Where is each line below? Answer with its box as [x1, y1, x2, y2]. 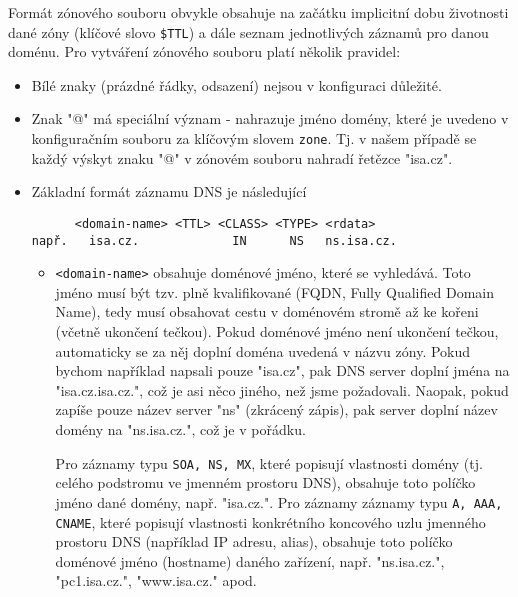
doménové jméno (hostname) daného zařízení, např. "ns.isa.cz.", [55, 550, 445, 571]
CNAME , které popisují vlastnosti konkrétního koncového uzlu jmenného [55, 511, 486, 532]
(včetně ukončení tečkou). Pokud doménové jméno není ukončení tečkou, [55, 321, 499, 342]
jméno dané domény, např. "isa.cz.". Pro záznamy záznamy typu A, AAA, [55, 491, 503, 512]
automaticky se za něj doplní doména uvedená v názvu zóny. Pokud [55, 340, 471, 361]
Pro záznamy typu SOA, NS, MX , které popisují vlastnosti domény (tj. [55, 452, 483, 473]
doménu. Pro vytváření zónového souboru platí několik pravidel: [8, 41, 401, 62]
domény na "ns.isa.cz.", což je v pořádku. [55, 419, 306, 439]
